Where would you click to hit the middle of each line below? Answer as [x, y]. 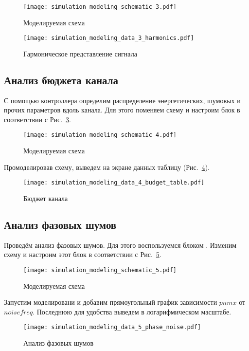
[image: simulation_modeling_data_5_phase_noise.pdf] [112, 327]
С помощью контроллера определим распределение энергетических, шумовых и [122, 100]
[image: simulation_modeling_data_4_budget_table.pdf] [114, 183]
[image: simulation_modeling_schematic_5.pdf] [100, 270]
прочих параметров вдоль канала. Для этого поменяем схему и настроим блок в [122, 110]
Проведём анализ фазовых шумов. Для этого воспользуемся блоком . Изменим [120, 245]
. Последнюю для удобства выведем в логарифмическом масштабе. [132, 311]
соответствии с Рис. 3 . [37, 119]
